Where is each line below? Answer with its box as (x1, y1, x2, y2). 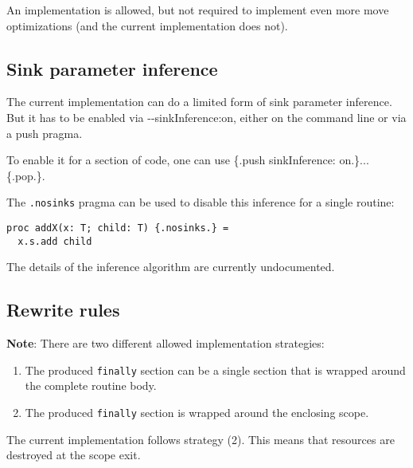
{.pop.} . (6, 167, 45, 183)
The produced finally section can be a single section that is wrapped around (25, 361, 406, 378)
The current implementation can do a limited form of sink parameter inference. (6, 93, 392, 110)
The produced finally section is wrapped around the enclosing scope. (25, 403, 369, 420)
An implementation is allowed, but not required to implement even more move (6, 2, 389, 18)
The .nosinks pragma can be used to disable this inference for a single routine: (6, 194, 395, 210)
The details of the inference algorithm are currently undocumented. (6, 258, 335, 275)
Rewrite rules (6, 297, 120, 322)
